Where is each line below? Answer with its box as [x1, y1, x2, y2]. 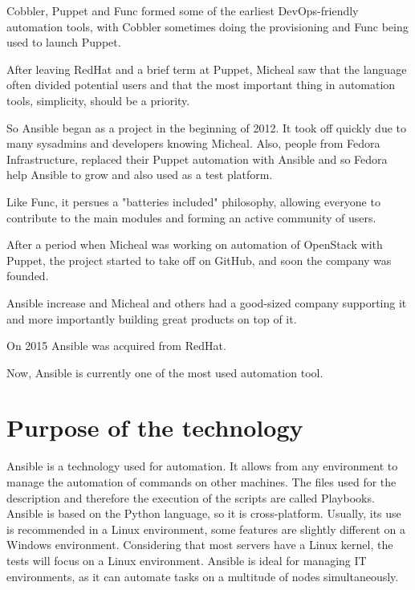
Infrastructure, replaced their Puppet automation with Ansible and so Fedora [6, 150, 388, 167]
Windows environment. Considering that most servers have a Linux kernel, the [6, 536, 393, 553]
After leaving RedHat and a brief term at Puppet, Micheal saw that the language [6, 60, 407, 77]
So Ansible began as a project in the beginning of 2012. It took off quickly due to [6, 119, 406, 136]
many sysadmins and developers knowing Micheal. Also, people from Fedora [6, 135, 380, 152]
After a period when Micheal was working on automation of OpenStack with [6, 236, 383, 253]
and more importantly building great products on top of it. [6, 310, 297, 327]
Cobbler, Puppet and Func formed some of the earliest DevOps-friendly [6, 2, 359, 18]
